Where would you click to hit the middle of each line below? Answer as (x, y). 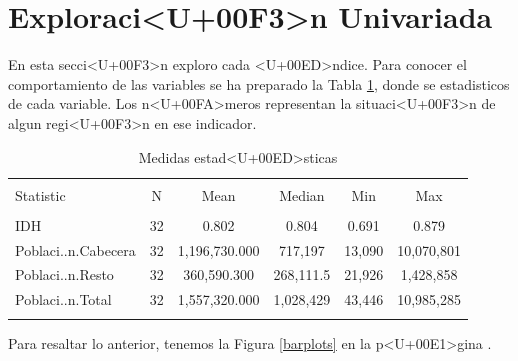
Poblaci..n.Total (63, 299)
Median (302, 194)
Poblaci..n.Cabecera (75, 249)
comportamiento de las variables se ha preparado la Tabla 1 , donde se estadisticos (259, 83)
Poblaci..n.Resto (64, 274)
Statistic (40, 194)
